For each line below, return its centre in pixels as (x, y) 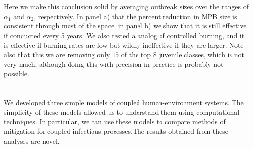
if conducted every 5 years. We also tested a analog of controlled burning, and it (124, 35)
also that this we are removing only (57, 54)
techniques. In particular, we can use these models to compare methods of (115, 121)
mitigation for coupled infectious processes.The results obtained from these (116, 131)
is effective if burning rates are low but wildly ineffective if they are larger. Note (124, 45)
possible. (17, 74)
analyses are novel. (32, 140)
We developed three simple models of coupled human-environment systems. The (124, 102)
